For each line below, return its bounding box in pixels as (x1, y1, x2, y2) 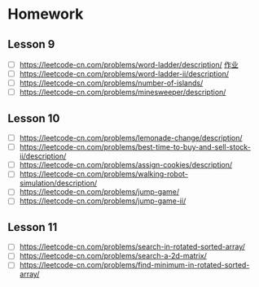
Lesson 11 (7, 220, 58, 234)
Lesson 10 (7, 111, 60, 125)
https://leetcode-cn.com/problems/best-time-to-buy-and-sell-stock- (19, 142, 252, 152)
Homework (7, 5, 84, 24)
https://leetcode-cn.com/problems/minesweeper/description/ (19, 87, 226, 98)
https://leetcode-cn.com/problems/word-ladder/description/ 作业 (19, 60, 239, 69)
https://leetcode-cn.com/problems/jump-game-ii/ (19, 196, 187, 206)
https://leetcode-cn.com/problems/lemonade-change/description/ (19, 133, 243, 143)
